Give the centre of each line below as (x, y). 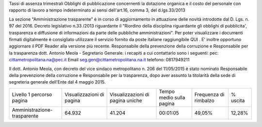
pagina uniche (126, 100)
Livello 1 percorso (32, 94)
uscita (238, 100)
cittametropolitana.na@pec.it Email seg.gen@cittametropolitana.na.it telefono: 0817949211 (99, 60)
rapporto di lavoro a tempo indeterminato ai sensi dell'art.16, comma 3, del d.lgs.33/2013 (97, 10)
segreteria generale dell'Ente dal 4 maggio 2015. (57, 82)
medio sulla (172, 98)
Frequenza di (209, 94)
